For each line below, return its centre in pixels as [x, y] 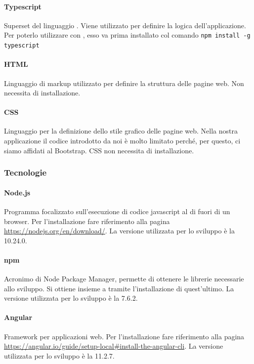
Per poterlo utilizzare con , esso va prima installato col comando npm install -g [127, 35]
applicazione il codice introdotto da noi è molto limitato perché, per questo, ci [122, 141]
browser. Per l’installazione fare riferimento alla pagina [87, 221]
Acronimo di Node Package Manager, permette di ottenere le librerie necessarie [124, 279]
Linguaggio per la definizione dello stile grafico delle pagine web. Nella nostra [121, 131]
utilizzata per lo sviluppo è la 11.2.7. [59, 355]
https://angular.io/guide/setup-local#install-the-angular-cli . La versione [114, 346]
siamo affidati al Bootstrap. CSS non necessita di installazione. [99, 150]
